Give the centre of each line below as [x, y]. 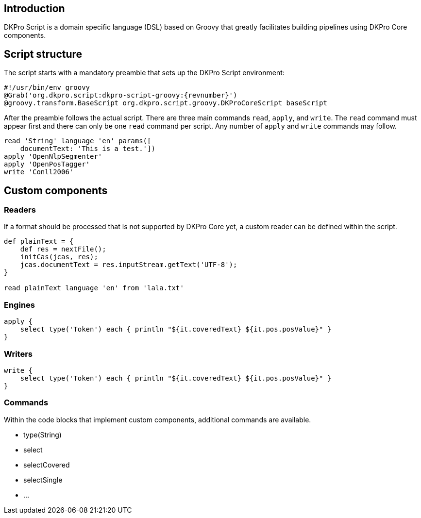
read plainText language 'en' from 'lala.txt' [94, 288]
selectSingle [43, 480]
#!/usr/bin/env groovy [47, 88]
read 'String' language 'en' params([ [78, 141]
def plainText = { [39, 242]
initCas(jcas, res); [59, 257]
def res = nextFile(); [63, 249]
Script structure [43, 54]
